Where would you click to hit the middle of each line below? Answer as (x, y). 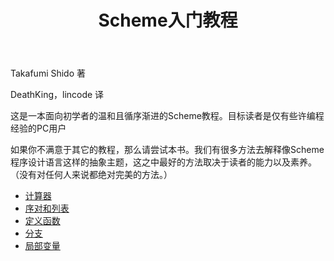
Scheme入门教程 (168, 20)
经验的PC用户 (38, 128)
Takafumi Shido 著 (48, 73)
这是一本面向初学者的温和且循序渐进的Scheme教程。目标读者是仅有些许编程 (167, 116)
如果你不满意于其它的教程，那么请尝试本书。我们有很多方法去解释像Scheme (167, 150)
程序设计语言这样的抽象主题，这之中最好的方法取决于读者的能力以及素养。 (163, 162)
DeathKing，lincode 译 (57, 95)
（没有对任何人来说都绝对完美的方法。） (91, 175)
